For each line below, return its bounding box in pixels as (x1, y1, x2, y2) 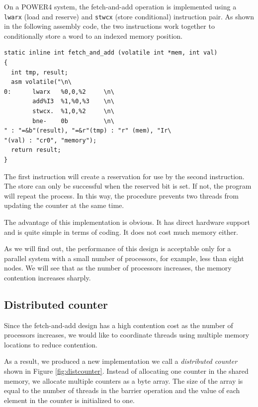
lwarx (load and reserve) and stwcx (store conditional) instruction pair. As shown (4, 11, 255, 21)
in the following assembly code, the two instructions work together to (4, 21, 215, 31)
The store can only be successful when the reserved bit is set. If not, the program (4, 181, 252, 191)
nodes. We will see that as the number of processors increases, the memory (4, 263, 232, 273)
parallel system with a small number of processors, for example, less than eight (4, 253, 244, 263)
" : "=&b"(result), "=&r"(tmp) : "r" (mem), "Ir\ (4, 127, 172, 135)
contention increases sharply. (4, 272, 91, 282)
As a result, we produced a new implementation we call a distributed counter (4, 356, 238, 366)
